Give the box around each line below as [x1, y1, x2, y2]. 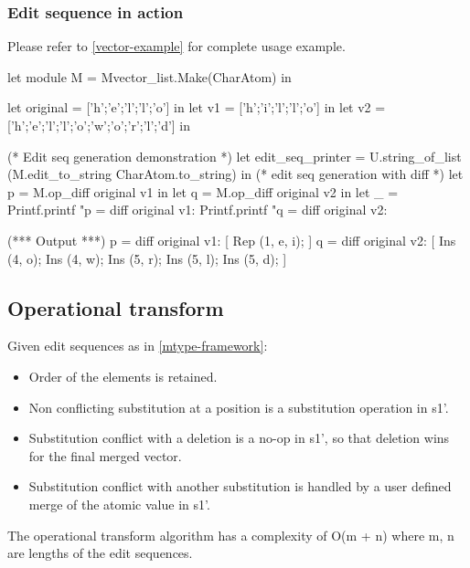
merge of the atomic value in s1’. [28, 494, 210, 513]
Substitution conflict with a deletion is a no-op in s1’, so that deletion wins [28, 428, 450, 447]
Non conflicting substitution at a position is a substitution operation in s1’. [28, 397, 449, 416]
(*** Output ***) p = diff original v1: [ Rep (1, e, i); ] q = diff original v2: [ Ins [7, 230, 456, 249]
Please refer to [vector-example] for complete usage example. [7, 37, 346, 56]
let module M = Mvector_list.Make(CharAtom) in [7, 67, 292, 86]
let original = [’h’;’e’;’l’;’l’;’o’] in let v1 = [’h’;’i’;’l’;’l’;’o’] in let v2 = [7, 98, 386, 117]
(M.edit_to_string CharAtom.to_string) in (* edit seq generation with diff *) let [7, 164, 464, 184]
